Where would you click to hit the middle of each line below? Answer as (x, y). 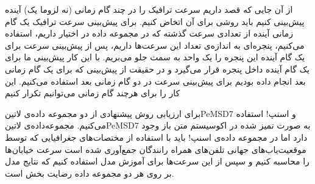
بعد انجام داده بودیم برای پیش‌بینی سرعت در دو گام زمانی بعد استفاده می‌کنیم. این (155, 81)
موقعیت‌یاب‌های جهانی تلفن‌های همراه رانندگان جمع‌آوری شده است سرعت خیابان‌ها (156, 149)
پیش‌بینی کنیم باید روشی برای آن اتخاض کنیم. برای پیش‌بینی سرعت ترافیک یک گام (155, 21)
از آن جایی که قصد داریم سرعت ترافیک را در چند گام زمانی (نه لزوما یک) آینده (149, 9)
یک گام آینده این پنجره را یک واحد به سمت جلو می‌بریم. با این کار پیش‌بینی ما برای (155, 57)
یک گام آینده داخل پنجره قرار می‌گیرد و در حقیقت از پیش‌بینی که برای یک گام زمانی (157, 69)
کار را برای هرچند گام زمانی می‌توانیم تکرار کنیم (93, 93)
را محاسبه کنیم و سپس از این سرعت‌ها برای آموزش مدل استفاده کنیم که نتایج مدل (157, 161)
